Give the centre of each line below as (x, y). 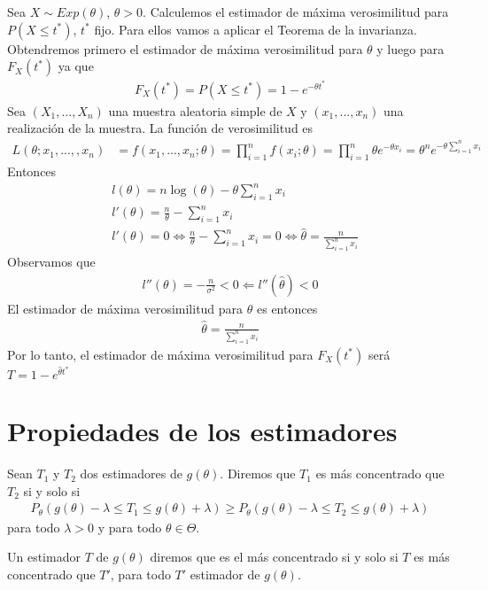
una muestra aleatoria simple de (195, 110)
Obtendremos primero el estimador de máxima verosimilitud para (185, 48)
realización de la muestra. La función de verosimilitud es (160, 128)
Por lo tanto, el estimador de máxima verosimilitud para (160, 354)
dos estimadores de (131, 474)
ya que (76, 66)
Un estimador (44, 557)
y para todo (130, 527)
